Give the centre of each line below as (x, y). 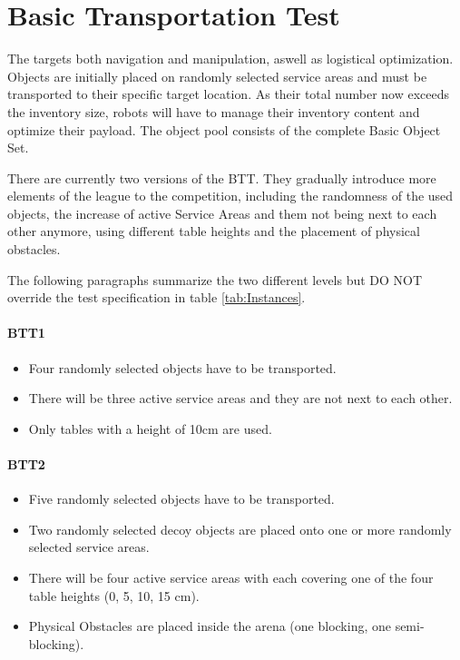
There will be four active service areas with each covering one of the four (231, 577)
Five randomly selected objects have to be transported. (181, 499)
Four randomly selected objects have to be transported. (182, 367)
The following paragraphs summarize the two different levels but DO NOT (215, 279)
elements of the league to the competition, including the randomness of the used (230, 196)
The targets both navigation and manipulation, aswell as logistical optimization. (230, 59)
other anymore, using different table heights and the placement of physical (214, 231)
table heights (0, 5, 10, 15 (99, 595)
